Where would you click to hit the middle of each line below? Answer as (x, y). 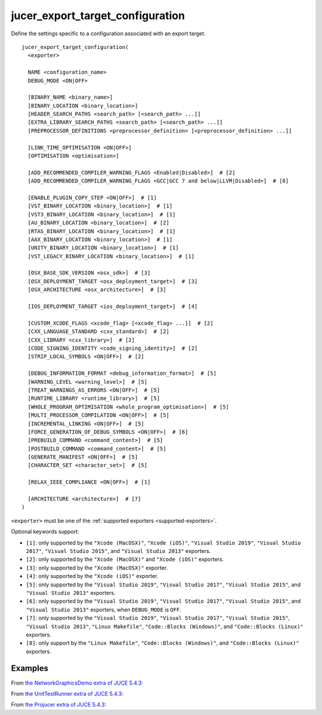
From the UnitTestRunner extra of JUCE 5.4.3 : (67, 693)
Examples (30, 669)
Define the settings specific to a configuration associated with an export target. (108, 33)
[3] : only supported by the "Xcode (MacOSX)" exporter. (97, 567)
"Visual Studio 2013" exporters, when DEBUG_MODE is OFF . (104, 609)
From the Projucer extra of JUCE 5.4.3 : (59, 705)
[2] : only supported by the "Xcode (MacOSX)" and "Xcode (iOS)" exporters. (125, 560)
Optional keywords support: (45, 531)
